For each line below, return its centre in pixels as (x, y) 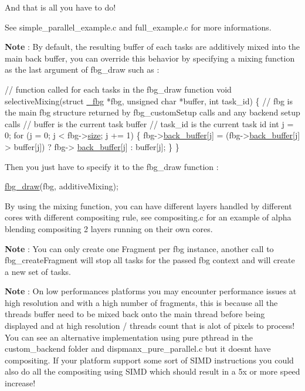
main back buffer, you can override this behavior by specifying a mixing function (150, 58)
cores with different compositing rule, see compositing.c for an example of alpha (148, 217)
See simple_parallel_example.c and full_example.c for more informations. (138, 27)
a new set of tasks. (38, 271)
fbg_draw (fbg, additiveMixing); (62, 186)
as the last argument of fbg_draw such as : (82, 69)
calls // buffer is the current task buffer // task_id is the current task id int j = (149, 123)
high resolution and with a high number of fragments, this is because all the (141, 302)
